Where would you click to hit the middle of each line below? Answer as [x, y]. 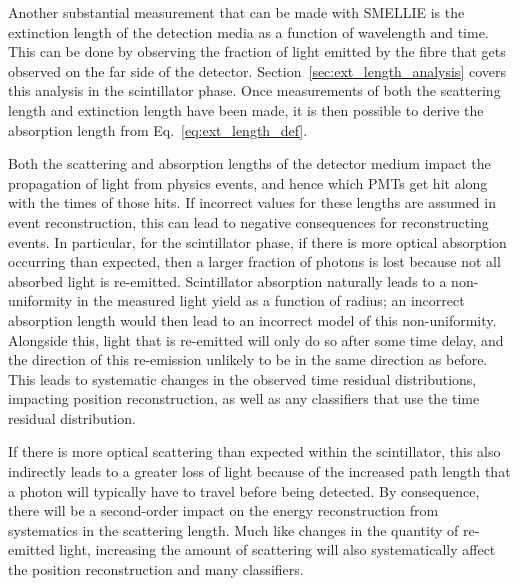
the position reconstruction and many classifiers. [156, 569]
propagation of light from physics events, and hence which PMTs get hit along [248, 182]
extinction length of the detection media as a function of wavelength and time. [248, 31]
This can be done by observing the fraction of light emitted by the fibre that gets [257, 51]
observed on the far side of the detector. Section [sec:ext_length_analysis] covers [257, 70]
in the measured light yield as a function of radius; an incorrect [270, 300]
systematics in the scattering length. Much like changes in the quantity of [233, 529]
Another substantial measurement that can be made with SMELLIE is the [236, 12]
